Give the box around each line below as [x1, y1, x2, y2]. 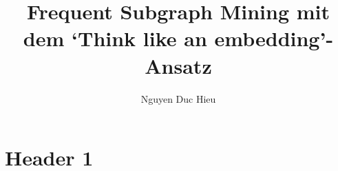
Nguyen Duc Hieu [140, 91, 216, 105]
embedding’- [214, 24, 334, 52]
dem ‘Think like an [23, 24, 207, 52]
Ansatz [145, 51, 212, 79]
